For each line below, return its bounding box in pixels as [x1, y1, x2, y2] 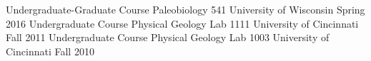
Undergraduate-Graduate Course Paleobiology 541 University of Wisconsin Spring [6, 2, 365, 16]
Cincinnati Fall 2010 [6, 43, 94, 58]
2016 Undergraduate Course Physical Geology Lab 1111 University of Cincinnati [6, 16, 359, 30]
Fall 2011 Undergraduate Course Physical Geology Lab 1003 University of [6, 30, 330, 45]
